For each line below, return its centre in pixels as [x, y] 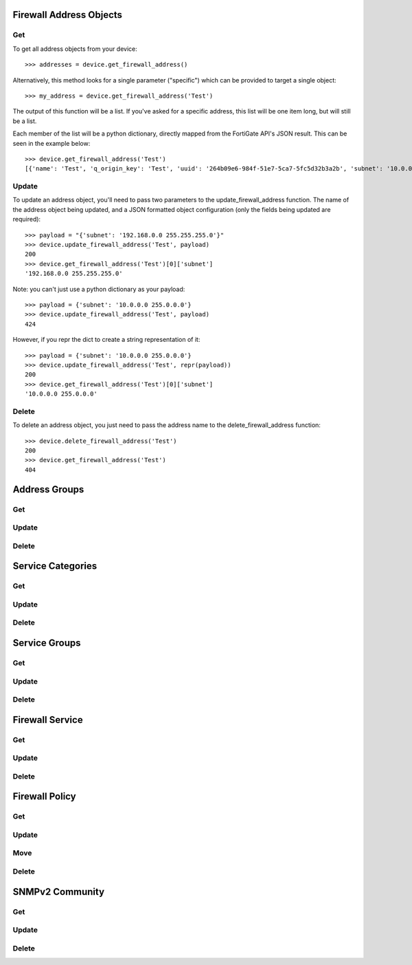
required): [27, 219]
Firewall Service [48, 720]
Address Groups [48, 489]
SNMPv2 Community [59, 892]
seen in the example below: [51, 143]
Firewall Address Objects [68, 15]
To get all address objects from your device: [75, 49]
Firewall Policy [44, 797]
